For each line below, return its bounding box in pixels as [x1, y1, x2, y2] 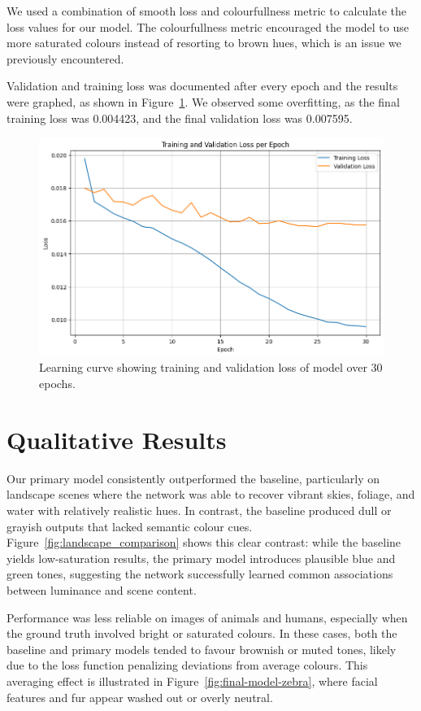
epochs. [39, 375, 76, 392]
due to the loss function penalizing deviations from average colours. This [7, 656, 368, 674]
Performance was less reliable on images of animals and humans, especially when [7, 608, 408, 626]
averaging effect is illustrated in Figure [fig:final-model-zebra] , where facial [7, 672, 378, 689]
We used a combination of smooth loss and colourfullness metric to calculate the [7, 2, 407, 19]
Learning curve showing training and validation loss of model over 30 [39, 359, 383, 376]
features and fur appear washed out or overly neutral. [7, 688, 273, 705]
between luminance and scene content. [7, 581, 197, 598]
